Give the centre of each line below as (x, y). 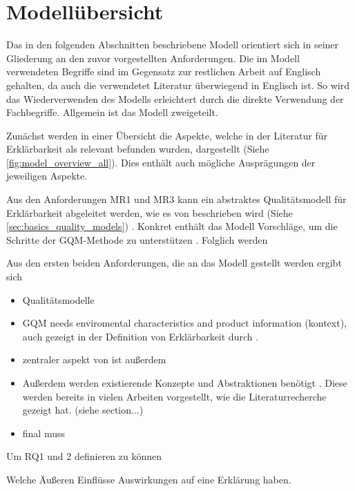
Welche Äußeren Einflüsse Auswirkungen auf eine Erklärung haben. (149, 479)
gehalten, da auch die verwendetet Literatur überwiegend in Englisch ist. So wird (178, 85)
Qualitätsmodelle (58, 299)
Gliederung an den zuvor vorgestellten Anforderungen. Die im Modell (153, 58)
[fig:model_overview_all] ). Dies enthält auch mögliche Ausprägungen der (161, 162)
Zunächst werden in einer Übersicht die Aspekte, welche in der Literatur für (167, 135)
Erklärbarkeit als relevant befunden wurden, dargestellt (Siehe (138, 149)
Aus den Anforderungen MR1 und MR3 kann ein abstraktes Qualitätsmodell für (176, 199)
